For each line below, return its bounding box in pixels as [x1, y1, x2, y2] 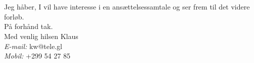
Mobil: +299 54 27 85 [4, 50, 70, 61]
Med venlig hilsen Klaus [4, 30, 78, 41]
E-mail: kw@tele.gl [4, 40, 62, 51]
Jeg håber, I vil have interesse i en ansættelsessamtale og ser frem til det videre [4, 1, 250, 12]
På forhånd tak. [4, 21, 53, 31]
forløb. [4, 11, 24, 21]
